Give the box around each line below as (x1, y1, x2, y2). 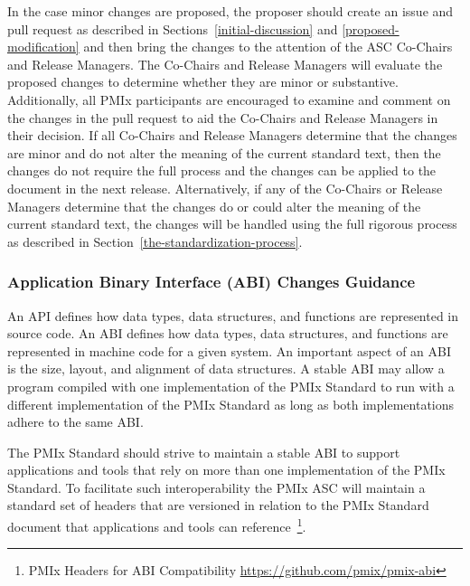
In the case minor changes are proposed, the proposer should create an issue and (7, 2, 454, 20)
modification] (7, 37, 80, 56)
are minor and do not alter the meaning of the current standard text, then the (7, 143, 441, 162)
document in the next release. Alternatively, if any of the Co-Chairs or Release (7, 178, 443, 197)
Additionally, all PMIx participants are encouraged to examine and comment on (7, 90, 451, 109)
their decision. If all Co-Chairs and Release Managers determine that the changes (7, 126, 457, 145)
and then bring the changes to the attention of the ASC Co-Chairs (83, 37, 453, 56)
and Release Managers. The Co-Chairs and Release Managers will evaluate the (7, 54, 443, 73)
